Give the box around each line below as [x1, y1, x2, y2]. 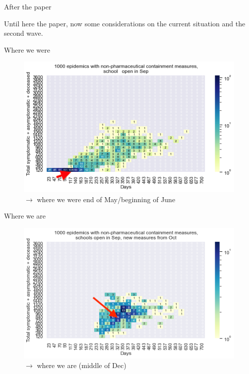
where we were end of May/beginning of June [37, 194, 176, 204]
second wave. [4, 28, 43, 38]
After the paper [4, 1, 52, 11]
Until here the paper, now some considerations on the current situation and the [4, 18, 246, 28]
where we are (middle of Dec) [37, 360, 126, 371]
